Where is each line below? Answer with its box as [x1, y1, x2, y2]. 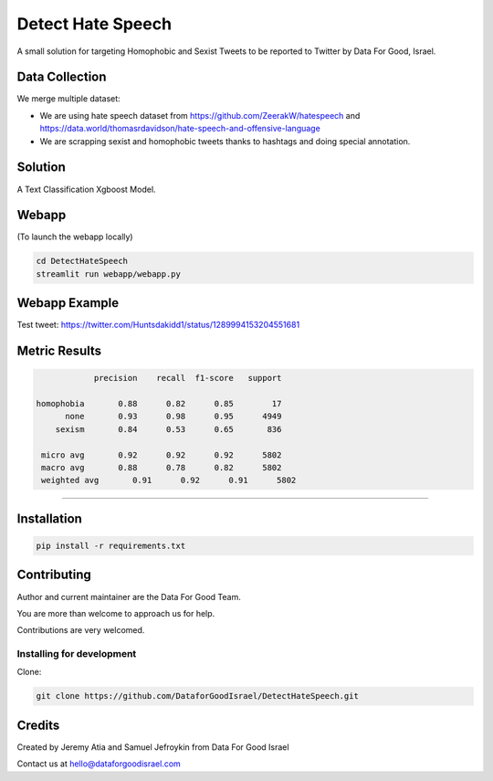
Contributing [16, 567, 91, 583]
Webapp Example [16, 295, 120, 311]
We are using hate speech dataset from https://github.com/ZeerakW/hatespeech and [39, 110, 361, 121]
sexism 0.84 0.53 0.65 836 [55, 424, 282, 434]
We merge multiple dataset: [16, 93, 121, 104]
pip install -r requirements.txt [36, 541, 186, 552]
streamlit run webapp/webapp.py [36, 269, 182, 279]
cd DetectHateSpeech [36, 256, 128, 267]
